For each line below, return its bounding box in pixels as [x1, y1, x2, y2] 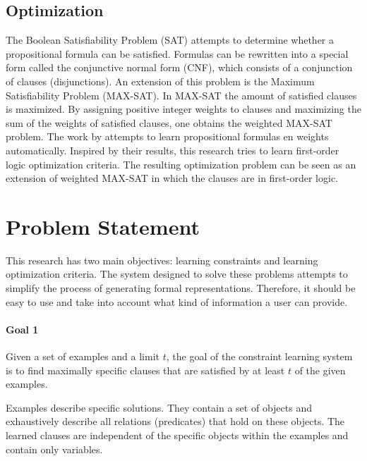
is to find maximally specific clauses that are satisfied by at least [6, 362, 285, 377]
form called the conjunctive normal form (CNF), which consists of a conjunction [6, 60, 353, 75]
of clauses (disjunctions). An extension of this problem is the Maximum [6, 73, 315, 88]
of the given [294, 362, 346, 377]
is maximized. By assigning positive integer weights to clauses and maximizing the [6, 102, 361, 116]
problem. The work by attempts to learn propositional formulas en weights [6, 129, 329, 144]
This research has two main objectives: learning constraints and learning [6, 252, 318, 267]
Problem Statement [6, 211, 200, 240]
